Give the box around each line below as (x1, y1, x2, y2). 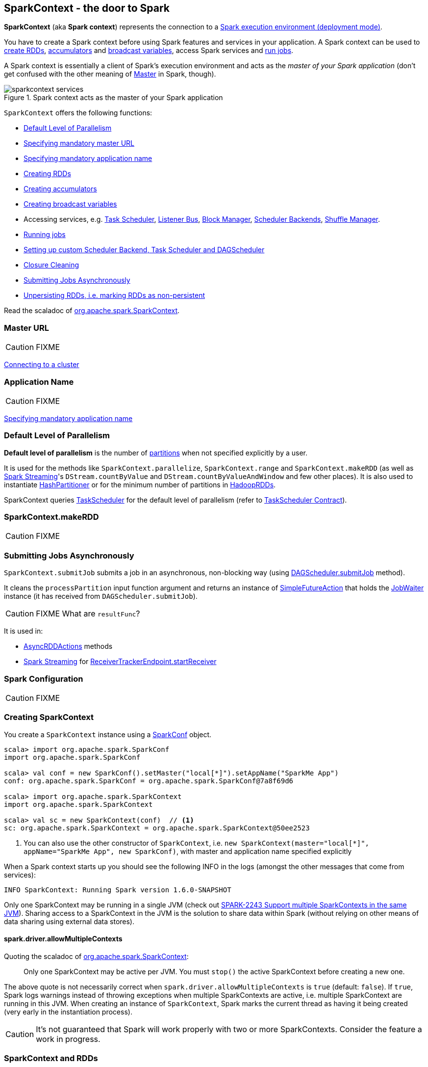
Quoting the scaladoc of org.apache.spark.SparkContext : (4, 952, 189, 960)
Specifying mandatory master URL (24, 139, 134, 148)
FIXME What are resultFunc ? (36, 609, 140, 619)
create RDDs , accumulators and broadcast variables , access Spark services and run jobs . (4, 46, 294, 55)
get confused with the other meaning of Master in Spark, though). (4, 70, 216, 79)
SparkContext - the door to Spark (4, 2, 170, 14)
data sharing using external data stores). (4, 917, 135, 926)
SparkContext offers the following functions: (4, 108, 152, 117)
